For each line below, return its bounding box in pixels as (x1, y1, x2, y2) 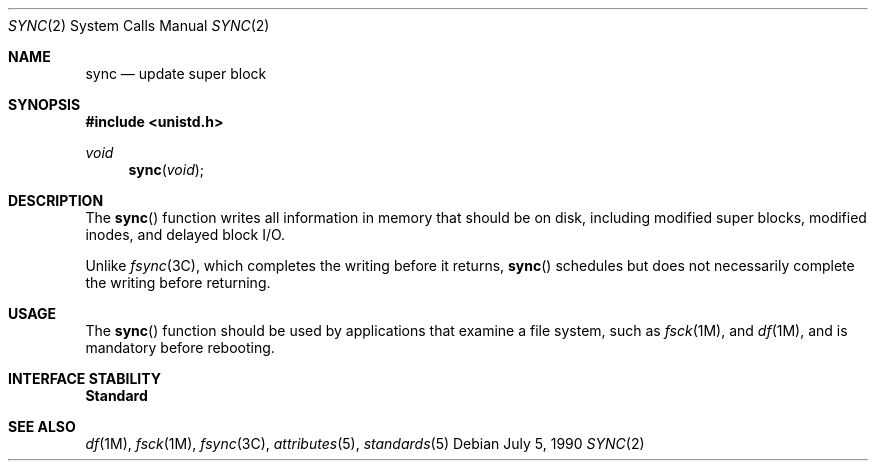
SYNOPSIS (8, 96, 81, 113)
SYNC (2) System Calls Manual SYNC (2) (8, 17, 270, 34)
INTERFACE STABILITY (8, 370, 161, 387)
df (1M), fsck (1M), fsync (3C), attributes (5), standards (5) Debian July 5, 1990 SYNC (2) (85, 435, 645, 452)
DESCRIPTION (8, 192, 104, 209)
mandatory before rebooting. (85, 339, 275, 356)
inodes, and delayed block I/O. (85, 226, 286, 243)
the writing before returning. (85, 274, 271, 291)
